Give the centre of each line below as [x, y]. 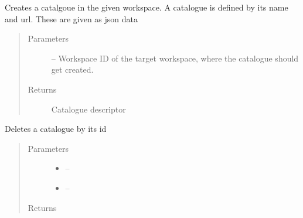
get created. [72, 69]
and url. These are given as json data [72, 18]
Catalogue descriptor [88, 109]
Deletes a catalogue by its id [56, 129]
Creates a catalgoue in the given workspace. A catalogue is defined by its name [147, 7]
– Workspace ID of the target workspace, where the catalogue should [175, 58]
